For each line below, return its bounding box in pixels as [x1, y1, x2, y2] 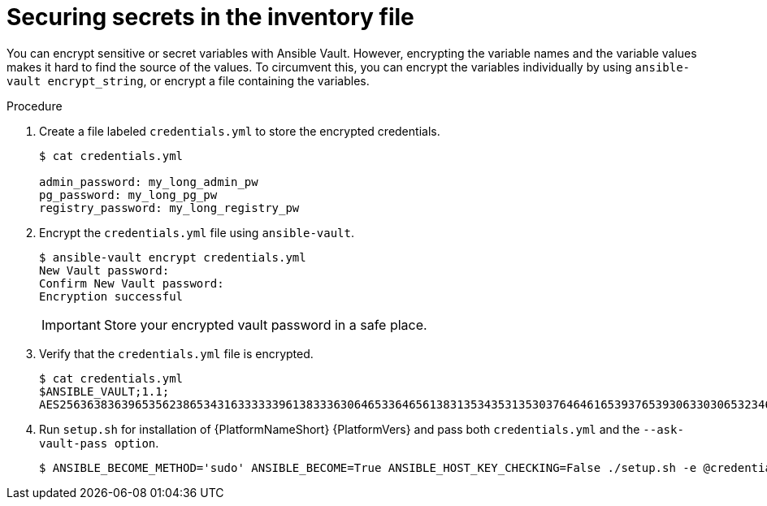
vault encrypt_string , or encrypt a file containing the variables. [6, 73, 370, 88]
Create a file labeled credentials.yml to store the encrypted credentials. [39, 123, 440, 138]
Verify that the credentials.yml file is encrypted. [39, 346, 314, 361]
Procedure [6, 98, 63, 113]
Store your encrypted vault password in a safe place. [103, 316, 427, 333]
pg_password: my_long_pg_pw [39, 188, 218, 201]
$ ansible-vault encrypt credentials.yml [39, 250, 306, 264]
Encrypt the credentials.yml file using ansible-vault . [39, 225, 355, 240]
